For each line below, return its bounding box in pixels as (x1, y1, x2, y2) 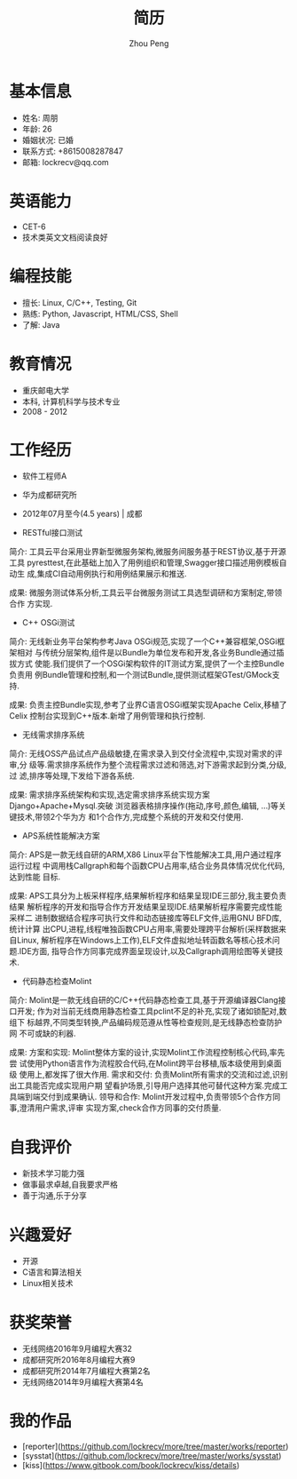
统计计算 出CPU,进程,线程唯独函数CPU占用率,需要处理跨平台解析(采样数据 (9, 924, 279, 934)
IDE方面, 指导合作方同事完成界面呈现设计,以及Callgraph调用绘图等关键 (19, 946, 276, 957)
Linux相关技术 (21, 1278, 74, 1289)
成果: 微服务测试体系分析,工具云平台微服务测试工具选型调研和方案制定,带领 (9, 587, 283, 598)
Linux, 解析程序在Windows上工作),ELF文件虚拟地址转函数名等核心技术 (16, 934, 273, 946)
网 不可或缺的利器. (9, 1028, 76, 1039)
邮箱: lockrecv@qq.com (21, 156, 109, 167)
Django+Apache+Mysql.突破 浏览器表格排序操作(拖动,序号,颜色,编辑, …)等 (9, 800, 279, 811)
